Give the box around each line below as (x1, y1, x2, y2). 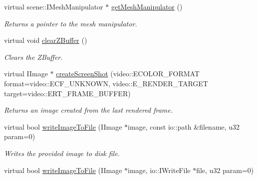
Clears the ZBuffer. (4, 51, 63, 62)
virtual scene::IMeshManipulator (4, 1, 103, 11)
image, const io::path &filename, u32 (128, 121, 240, 132)
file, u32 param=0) (196, 165, 254, 175)
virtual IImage (4, 68, 48, 79)
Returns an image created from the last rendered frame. (4, 105, 173, 115)
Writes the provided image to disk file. (4, 148, 120, 158)
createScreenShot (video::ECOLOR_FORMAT (56, 68, 200, 79)
